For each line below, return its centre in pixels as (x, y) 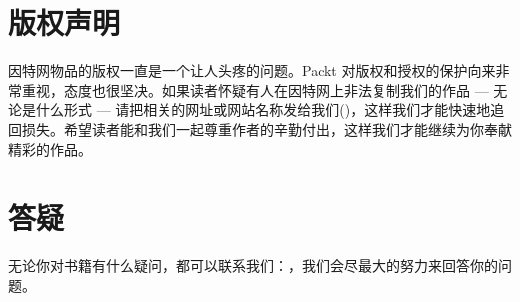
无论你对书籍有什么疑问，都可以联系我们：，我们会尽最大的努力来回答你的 (253, 265)
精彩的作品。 (50, 148)
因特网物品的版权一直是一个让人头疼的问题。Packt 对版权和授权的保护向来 (252, 70)
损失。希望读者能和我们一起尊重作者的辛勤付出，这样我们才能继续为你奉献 (266, 128)
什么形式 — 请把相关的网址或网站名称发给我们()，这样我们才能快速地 (263, 109)
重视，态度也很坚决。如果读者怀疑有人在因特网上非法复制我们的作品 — (255, 89)
